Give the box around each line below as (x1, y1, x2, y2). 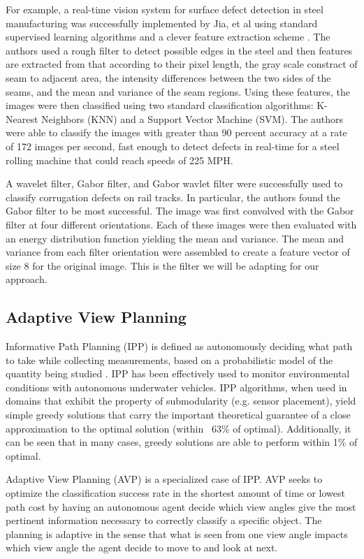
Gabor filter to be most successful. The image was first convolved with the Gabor (6, 203, 354, 218)
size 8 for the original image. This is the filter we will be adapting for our (6, 258, 319, 273)
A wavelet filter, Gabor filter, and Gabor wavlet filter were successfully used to (6, 176, 343, 191)
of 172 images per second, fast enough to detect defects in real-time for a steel (6, 138, 340, 153)
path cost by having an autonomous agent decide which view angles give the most (6, 499, 356, 514)
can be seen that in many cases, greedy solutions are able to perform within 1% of (6, 435, 358, 449)
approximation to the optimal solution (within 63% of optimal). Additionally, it (6, 421, 351, 435)
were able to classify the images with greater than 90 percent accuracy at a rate (6, 125, 347, 140)
